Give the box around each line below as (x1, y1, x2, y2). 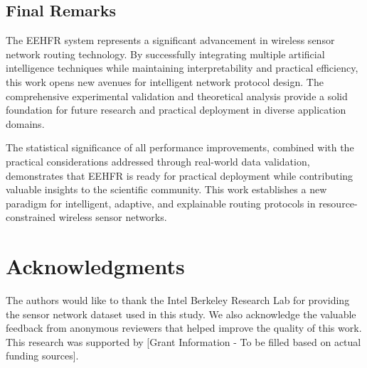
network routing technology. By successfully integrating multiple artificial (6, 46, 325, 61)
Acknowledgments (6, 251, 185, 281)
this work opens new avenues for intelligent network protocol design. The (6, 74, 324, 89)
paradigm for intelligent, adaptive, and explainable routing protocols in (6, 195, 316, 210)
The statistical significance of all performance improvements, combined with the (6, 140, 354, 155)
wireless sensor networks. (58, 210, 167, 224)
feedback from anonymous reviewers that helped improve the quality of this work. (6, 320, 362, 335)
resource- (319, 195, 358, 210)
